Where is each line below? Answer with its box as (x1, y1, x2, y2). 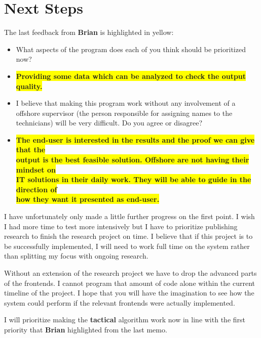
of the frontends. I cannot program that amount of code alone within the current (4, 277, 255, 288)
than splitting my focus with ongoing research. (4, 250, 148, 261)
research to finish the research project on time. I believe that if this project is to (4, 231, 253, 241)
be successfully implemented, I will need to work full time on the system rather (4, 240, 250, 251)
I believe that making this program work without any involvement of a (16, 98, 236, 108)
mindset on (16, 164, 56, 175)
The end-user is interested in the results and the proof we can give (16, 134, 255, 145)
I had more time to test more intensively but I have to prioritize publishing (4, 221, 238, 231)
